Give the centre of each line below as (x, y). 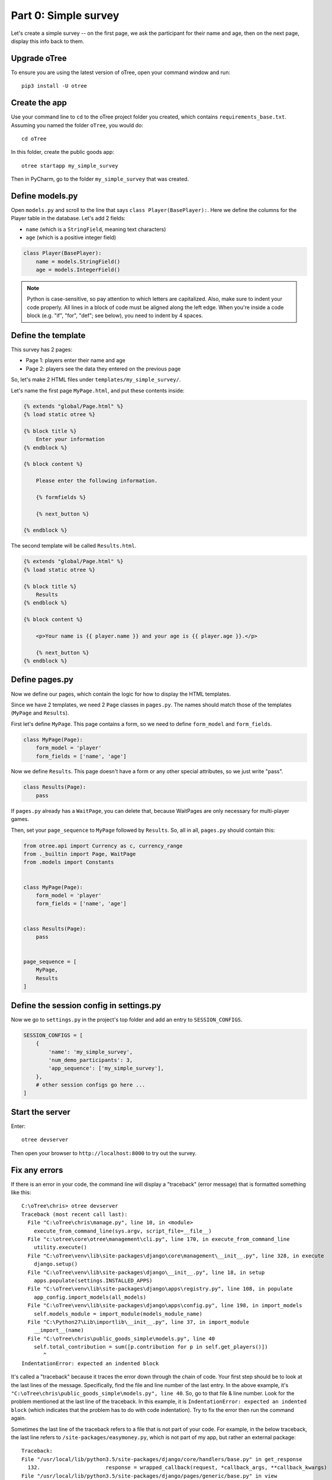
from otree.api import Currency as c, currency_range (103, 846)
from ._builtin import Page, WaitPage (80, 854)
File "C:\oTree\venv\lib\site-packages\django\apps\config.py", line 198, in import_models (165, 1306)
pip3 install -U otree (54, 86)
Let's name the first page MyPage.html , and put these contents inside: (98, 390)
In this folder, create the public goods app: (63, 152)
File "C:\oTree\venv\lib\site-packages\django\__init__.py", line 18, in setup (146, 1272)
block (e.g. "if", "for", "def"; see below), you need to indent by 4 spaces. (115, 316)
